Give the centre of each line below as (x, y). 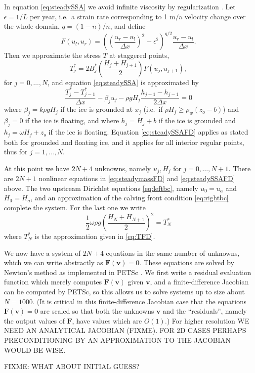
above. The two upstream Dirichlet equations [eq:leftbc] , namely (101, 188)
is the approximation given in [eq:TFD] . (95, 236)
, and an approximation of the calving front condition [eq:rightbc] (129, 198)
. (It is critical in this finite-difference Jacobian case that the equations (139, 301)
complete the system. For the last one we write (75, 207)
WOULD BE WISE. (35, 350)
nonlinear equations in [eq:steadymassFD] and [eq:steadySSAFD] (137, 178)
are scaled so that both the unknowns (97, 311)
